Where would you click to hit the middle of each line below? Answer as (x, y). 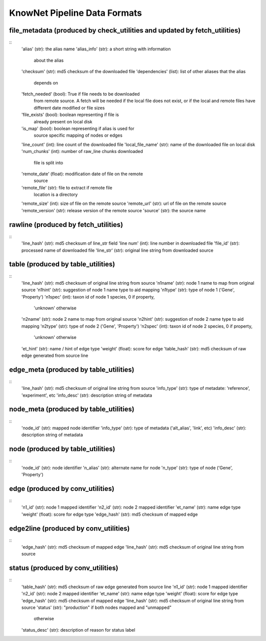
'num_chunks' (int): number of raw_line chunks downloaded (82, 151)
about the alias (49, 60)
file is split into (49, 162)
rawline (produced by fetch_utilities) (66, 225)
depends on (46, 83)
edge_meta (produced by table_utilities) (72, 369)
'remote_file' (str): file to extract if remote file (67, 188)
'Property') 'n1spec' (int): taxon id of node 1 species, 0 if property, (88, 297)
